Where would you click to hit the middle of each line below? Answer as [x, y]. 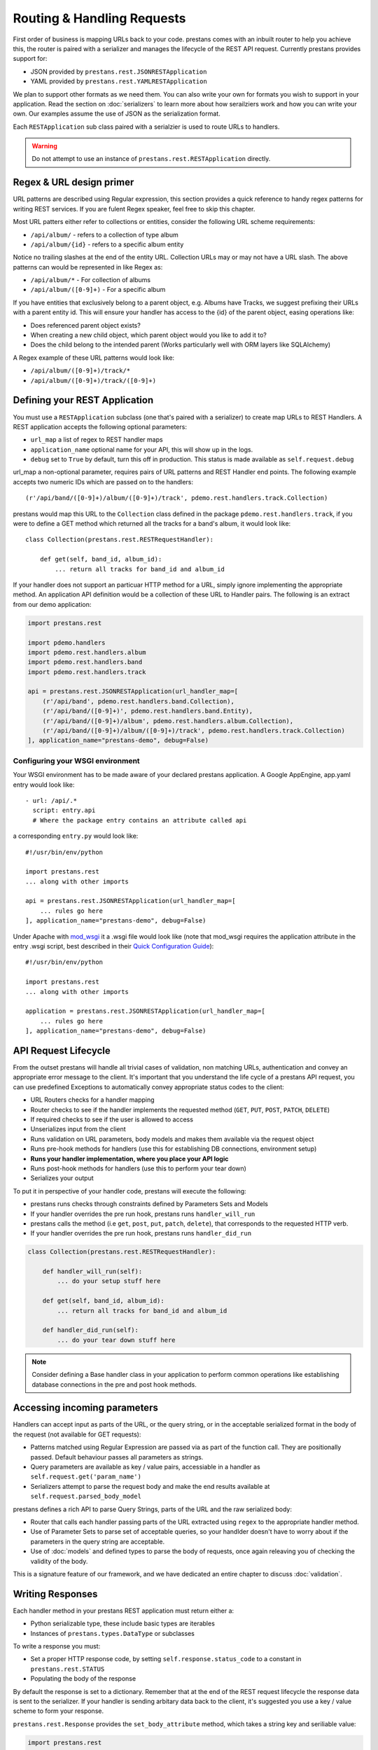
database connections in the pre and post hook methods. [114, 1384]
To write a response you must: [57, 1646]
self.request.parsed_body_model [86, 1497]
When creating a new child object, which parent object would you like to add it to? [149, 335]
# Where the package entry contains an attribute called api [140, 820]
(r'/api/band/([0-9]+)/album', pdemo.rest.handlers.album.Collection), [168, 721]
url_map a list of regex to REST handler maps [97, 440]
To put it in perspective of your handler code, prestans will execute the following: [129, 1191]
